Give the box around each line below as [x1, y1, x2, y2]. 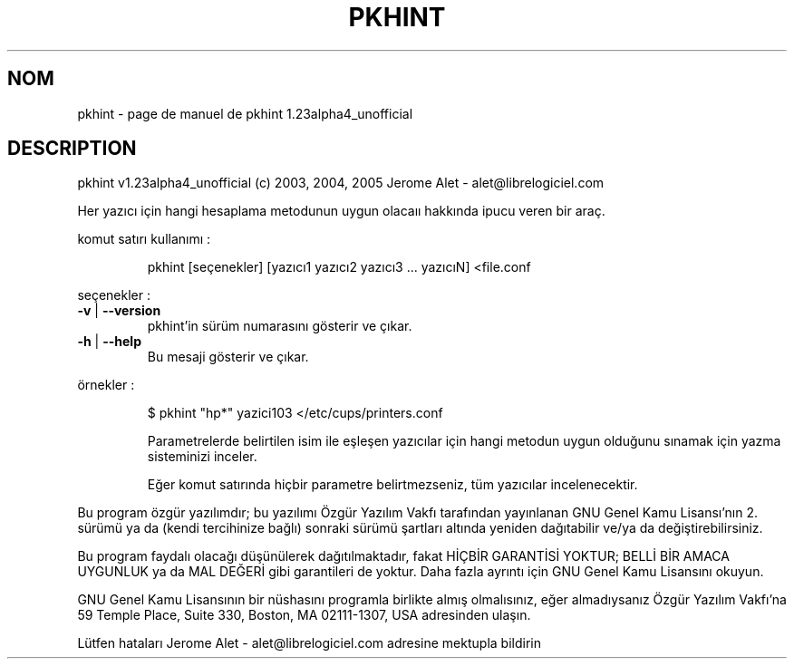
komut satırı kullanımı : [77, 231, 211, 247]
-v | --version [77, 303, 161, 319]
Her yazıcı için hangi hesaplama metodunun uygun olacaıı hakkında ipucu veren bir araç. [77, 203, 605, 219]
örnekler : [77, 377, 135, 393]
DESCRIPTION [7, 137, 137, 160]
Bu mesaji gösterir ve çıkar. [147, 349, 309, 365]
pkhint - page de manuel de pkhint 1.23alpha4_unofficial [77, 105, 413, 121]
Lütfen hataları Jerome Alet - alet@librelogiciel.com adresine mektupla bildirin [77, 635, 541, 652]
